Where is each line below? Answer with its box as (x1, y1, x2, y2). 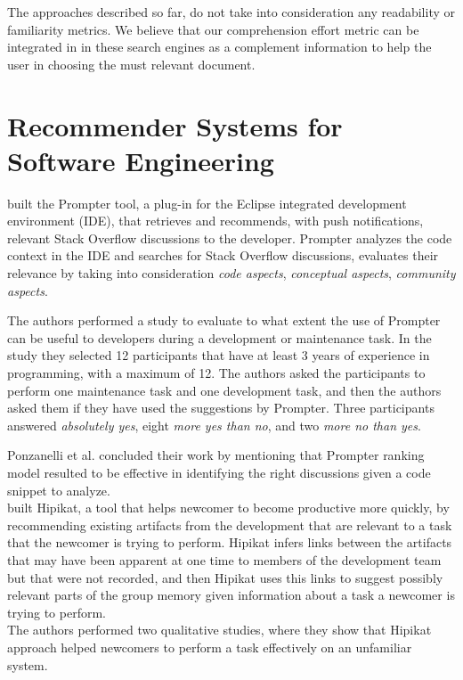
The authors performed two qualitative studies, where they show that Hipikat (7, 620, 432, 639)
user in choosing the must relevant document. (7, 54, 256, 73)
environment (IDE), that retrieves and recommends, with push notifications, (7, 211, 424, 230)
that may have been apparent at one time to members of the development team (7, 550, 442, 569)
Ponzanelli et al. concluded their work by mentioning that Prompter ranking (7, 446, 425, 464)
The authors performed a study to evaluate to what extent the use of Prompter (7, 311, 441, 330)
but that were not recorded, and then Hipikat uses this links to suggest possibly (7, 568, 443, 586)
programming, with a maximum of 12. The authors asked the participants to (7, 364, 426, 382)
